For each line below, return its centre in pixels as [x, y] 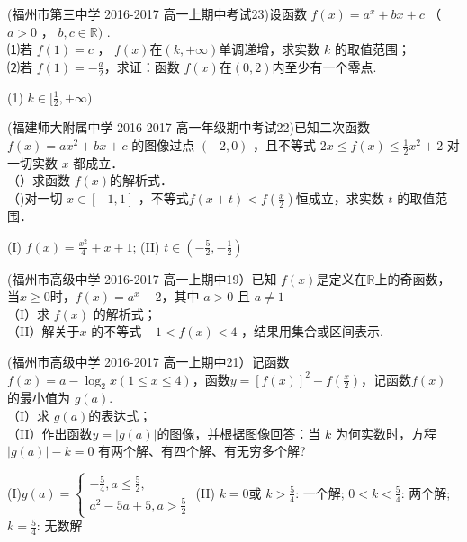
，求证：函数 [142, 66]
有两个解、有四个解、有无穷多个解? [202, 451]
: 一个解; [320, 492]
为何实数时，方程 [386, 433]
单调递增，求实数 [269, 49]
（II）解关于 [44, 331]
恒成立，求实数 [340, 198]
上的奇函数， [413, 278]
